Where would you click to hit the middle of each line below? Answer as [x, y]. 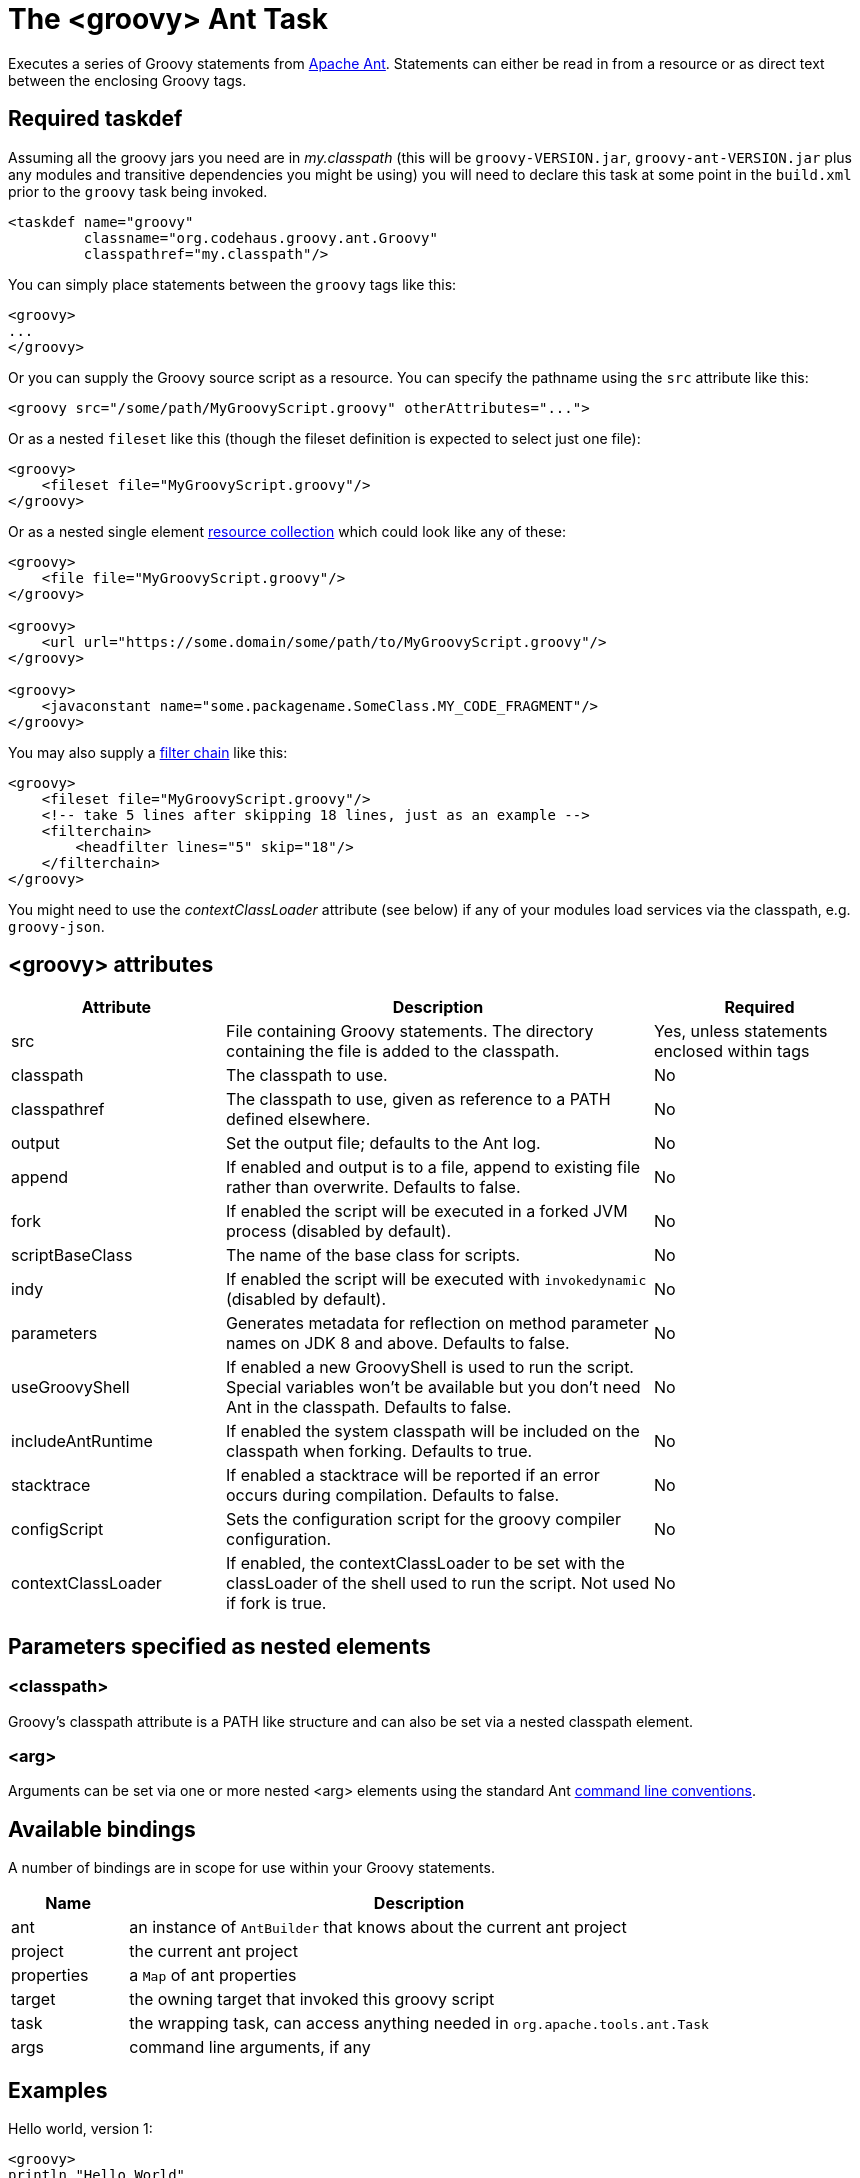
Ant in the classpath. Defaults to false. [369, 1407]
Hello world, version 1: [80, 2129]
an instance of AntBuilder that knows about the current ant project [378, 1927]
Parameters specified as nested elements [219, 1646]
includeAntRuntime [82, 1441]
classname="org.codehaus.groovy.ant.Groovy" [260, 237]
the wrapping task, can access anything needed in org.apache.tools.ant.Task [419, 2023]
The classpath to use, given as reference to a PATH [418, 1099]
